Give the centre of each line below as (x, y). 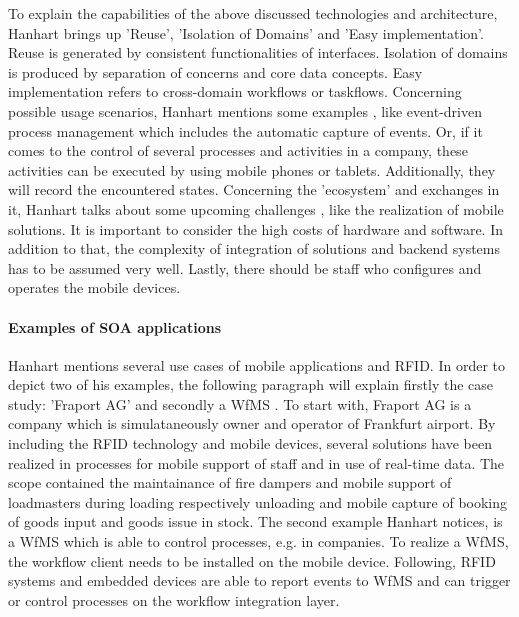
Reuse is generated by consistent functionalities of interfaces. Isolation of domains (258, 52)
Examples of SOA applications (114, 326)
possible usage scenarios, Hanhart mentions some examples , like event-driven (245, 110)
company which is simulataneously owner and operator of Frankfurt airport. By (252, 423)
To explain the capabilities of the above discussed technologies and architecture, (253, 13)
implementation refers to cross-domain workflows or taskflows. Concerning (235, 91)
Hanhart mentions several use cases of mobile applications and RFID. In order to (257, 364)
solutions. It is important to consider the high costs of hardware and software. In (256, 228)
